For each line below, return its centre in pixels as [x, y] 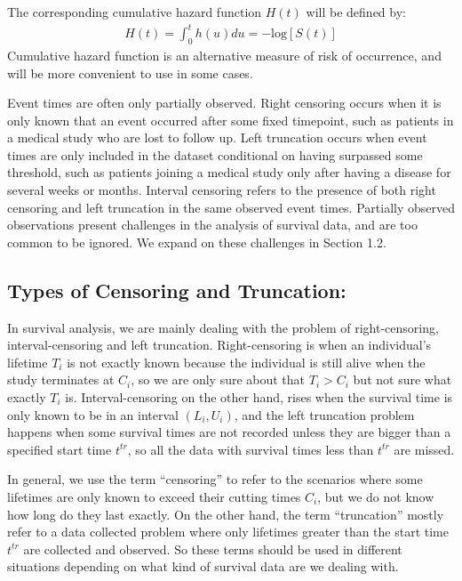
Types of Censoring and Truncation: [177, 290]
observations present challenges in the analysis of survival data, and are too [212, 225]
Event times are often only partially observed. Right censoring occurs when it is [224, 103]
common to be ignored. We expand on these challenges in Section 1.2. [197, 242]
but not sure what [402, 379]
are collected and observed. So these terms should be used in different [213, 549]
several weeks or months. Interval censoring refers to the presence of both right [222, 190]
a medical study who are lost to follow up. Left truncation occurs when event [217, 137]
